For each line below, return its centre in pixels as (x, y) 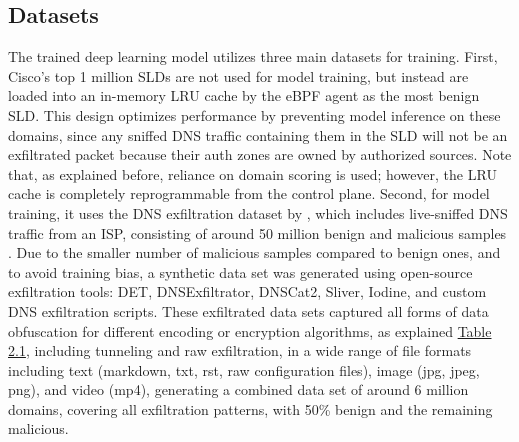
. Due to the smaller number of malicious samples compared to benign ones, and (254, 252)
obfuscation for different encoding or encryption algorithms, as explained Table (250, 330)
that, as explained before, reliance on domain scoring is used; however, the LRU (252, 173)
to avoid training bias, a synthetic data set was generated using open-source (240, 271)
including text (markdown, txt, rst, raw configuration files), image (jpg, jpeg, (244, 369)
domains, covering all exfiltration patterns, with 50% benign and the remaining (250, 408)
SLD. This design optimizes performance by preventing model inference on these (254, 114)
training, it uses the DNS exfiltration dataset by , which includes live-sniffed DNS (258, 212)
